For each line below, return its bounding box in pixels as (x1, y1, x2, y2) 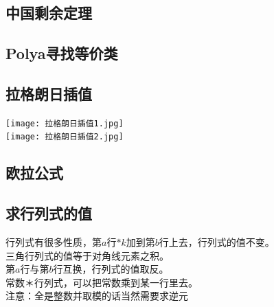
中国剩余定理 (5, 2, 92, 23)
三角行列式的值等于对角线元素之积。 (5, 248, 169, 262)
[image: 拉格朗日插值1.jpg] (5, 118, 124, 128)
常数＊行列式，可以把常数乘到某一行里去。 (5, 275, 198, 289)
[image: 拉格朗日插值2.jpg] (5, 132, 124, 142)
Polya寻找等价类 (5, 43, 118, 64)
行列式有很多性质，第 (5, 235, 102, 249)
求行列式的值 (5, 203, 92, 224)
